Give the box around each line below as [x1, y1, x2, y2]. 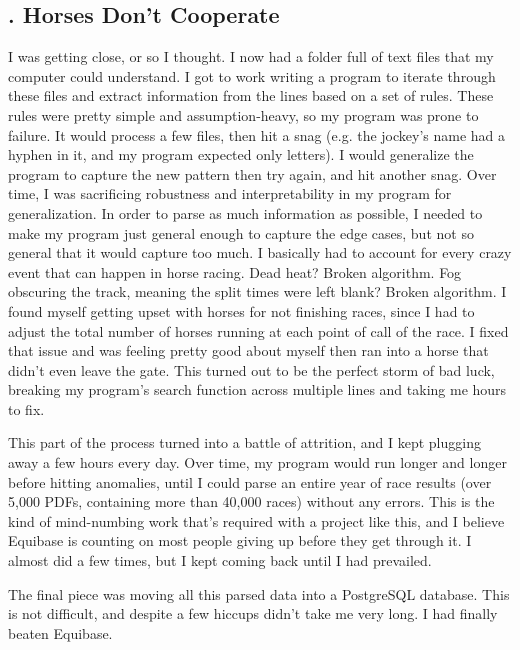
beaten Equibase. [8, 622, 113, 643]
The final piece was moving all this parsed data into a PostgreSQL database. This [8, 583, 510, 604]
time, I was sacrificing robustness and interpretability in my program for [8, 183, 452, 204]
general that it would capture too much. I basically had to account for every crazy [8, 242, 512, 263]
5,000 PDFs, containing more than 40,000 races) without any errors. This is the [8, 491, 495, 512]
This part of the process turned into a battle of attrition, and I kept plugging [8, 432, 481, 453]
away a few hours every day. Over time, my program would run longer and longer [8, 452, 507, 473]
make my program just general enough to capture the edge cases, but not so [8, 222, 474, 243]
